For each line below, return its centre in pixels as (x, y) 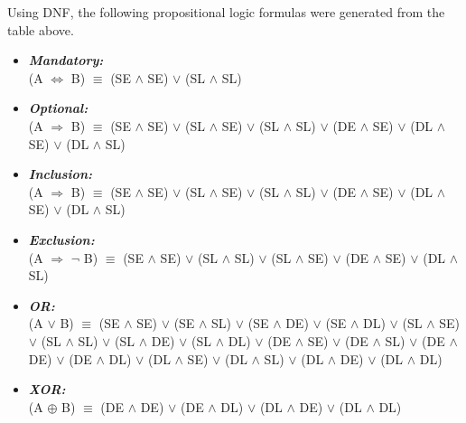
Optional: (58, 108)
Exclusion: (61, 239)
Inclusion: (60, 174)
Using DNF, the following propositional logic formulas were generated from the (226, 12)
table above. (41, 29)
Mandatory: (66, 60)
